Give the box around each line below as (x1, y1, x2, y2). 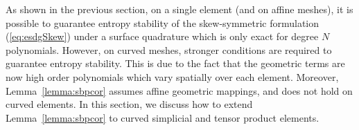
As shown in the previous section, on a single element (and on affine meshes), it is (6, 2, 353, 16)
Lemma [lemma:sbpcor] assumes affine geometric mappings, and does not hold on (6, 83, 353, 98)
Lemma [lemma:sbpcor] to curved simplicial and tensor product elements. (6, 110, 319, 124)
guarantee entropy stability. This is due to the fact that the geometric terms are (6, 56, 345, 71)
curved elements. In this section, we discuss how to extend (6, 97, 253, 111)
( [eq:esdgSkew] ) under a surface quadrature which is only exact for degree (6, 29, 319, 44)
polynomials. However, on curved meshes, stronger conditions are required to (6, 42, 332, 57)
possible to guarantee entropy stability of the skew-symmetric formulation (6, 15, 319, 30)
